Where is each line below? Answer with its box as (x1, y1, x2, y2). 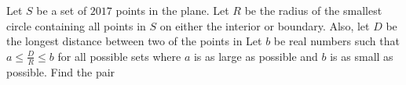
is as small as (330, 48, 393, 64)
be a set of (36, 2, 87, 18)
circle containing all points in (6, 17, 146, 34)
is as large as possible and (193, 48, 318, 64)
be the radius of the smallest (244, 2, 382, 18)
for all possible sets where (57, 48, 181, 64)
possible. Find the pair (6, 63, 115, 80)
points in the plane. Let (115, 2, 229, 18)
